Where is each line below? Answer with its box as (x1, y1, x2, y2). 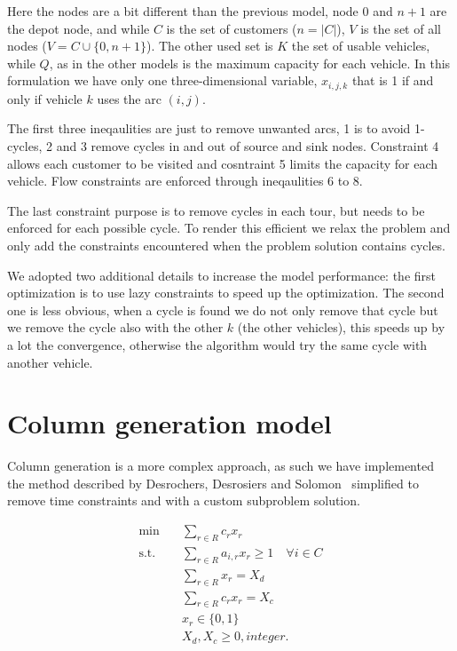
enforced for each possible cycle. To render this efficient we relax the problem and (7, 218, 451, 237)
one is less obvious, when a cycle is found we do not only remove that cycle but (7, 300, 438, 319)
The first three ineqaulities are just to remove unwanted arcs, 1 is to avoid (7, 119, 411, 138)
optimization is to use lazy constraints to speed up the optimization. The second (7, 283, 445, 302)
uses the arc (97, 89, 162, 107)
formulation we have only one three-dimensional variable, (7, 71, 318, 90)
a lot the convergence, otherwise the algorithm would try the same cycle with (7, 335, 428, 353)
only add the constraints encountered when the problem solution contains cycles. (7, 235, 446, 254)
